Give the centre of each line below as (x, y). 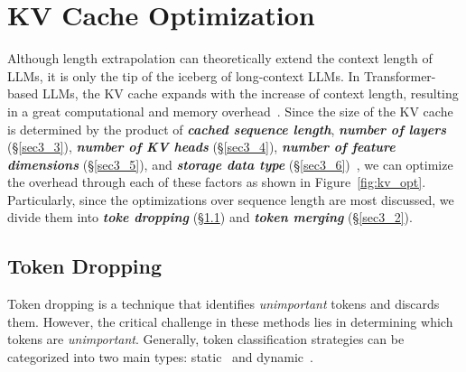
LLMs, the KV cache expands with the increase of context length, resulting (250, 93)
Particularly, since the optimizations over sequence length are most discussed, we (231, 199)
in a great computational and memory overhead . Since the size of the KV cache (230, 111)
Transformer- (400, 75)
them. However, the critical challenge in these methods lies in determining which (230, 321)
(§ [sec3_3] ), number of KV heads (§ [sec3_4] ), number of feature (201, 147)
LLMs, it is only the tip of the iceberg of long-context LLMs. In (184, 75)
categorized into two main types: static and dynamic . (160, 357)
